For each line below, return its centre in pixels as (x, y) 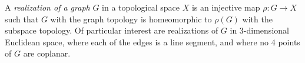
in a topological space (141, 7)
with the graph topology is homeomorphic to (131, 19)
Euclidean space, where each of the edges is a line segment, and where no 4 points (152, 42)
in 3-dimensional (259, 30)
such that (22, 19)
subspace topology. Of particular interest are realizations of (112, 30)
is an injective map (226, 7)
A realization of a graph (47, 7)
